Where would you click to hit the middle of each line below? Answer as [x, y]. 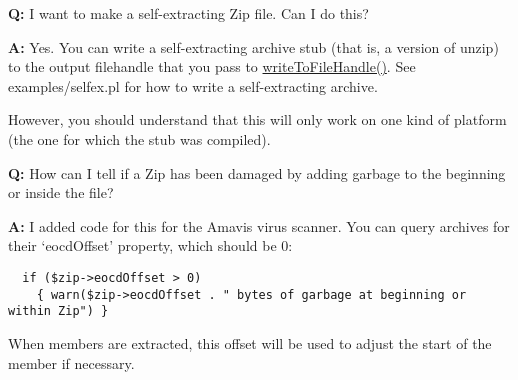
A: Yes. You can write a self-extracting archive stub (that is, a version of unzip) [253, 46]
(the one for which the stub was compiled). [139, 138]
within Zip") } [58, 311]
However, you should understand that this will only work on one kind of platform [257, 119]
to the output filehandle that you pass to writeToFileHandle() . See [212, 66]
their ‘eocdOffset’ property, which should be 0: [150, 245]
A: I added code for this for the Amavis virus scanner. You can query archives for [259, 225]
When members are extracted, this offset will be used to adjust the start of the [250, 342]
